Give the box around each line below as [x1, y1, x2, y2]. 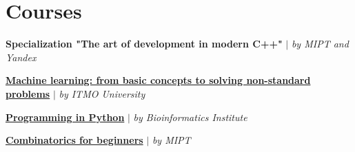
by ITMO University [59, 86, 145, 100]
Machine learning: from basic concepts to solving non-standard [6, 73, 311, 87]
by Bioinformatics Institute [133, 109, 247, 124]
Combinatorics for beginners [6, 133, 143, 147]
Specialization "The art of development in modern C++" [6, 36, 283, 51]
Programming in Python [6, 109, 125, 124]
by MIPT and [291, 36, 349, 51]
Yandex [6, 50, 37, 64]
